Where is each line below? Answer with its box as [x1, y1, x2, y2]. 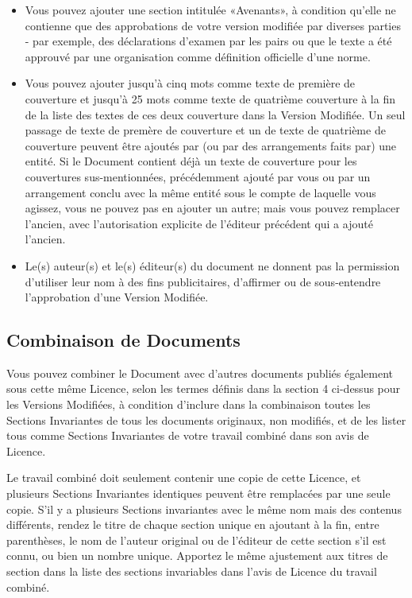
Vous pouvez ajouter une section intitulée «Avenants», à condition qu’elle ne [25, 2, 396, 17]
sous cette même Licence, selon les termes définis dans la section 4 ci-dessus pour [6, 380, 401, 397]
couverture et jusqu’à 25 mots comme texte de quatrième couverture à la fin [25, 90, 395, 107]
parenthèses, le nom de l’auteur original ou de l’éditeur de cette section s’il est [6, 531, 387, 548]
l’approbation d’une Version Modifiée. [25, 289, 209, 305]
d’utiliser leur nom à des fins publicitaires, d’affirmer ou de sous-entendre [25, 273, 381, 289]
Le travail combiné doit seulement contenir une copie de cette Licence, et [6, 469, 361, 486]
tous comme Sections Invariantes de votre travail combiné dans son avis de [6, 427, 369, 444]
